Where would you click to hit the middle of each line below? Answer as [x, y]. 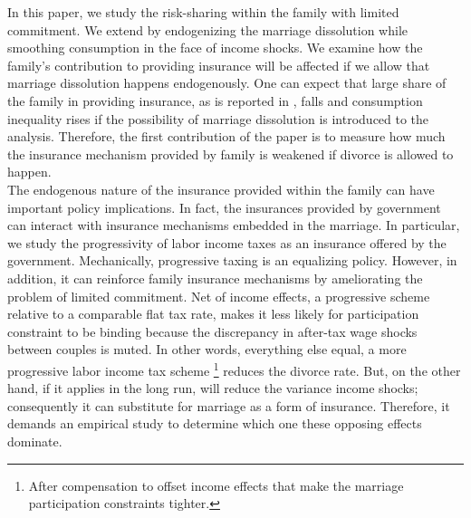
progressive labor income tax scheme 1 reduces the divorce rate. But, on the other [234, 369]
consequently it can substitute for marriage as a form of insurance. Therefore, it [229, 405]
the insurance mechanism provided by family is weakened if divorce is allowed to [231, 153]
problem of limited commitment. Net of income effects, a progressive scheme [219, 296]
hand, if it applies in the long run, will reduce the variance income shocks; [213, 388]
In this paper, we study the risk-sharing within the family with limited [203, 12]
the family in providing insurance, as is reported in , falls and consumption [215, 100]
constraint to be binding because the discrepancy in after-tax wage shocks [212, 331]
